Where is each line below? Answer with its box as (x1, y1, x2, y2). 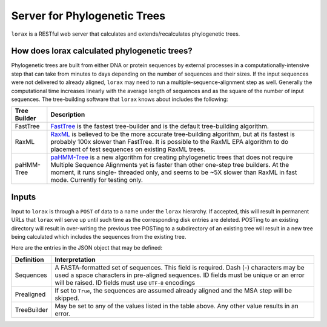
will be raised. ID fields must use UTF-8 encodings (54, 278, 196, 287)
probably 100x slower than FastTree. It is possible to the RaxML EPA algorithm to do (50, 138, 289, 146)
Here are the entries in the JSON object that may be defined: (11, 244, 163, 251)
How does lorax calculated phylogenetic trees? (11, 46, 193, 56)
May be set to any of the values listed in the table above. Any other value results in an (54, 302, 299, 310)
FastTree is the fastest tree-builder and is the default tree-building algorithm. (50, 122, 269, 131)
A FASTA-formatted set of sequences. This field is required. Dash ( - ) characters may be (54, 263, 305, 271)
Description (50, 111, 85, 119)
